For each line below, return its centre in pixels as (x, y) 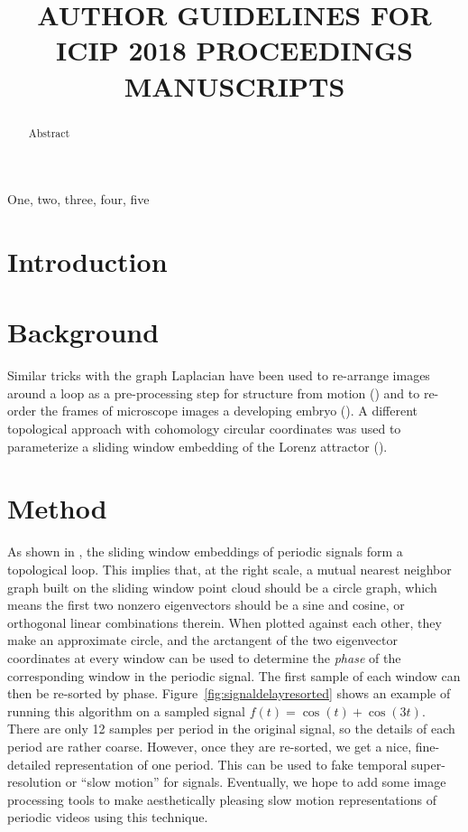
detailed (29, 764)
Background (83, 332)
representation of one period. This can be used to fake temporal (231, 764)
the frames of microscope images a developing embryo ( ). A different (229, 411)
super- (428, 764)
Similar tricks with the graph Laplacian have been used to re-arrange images (219, 375)
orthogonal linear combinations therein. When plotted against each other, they (225, 622)
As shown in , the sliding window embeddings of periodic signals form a (205, 552)
